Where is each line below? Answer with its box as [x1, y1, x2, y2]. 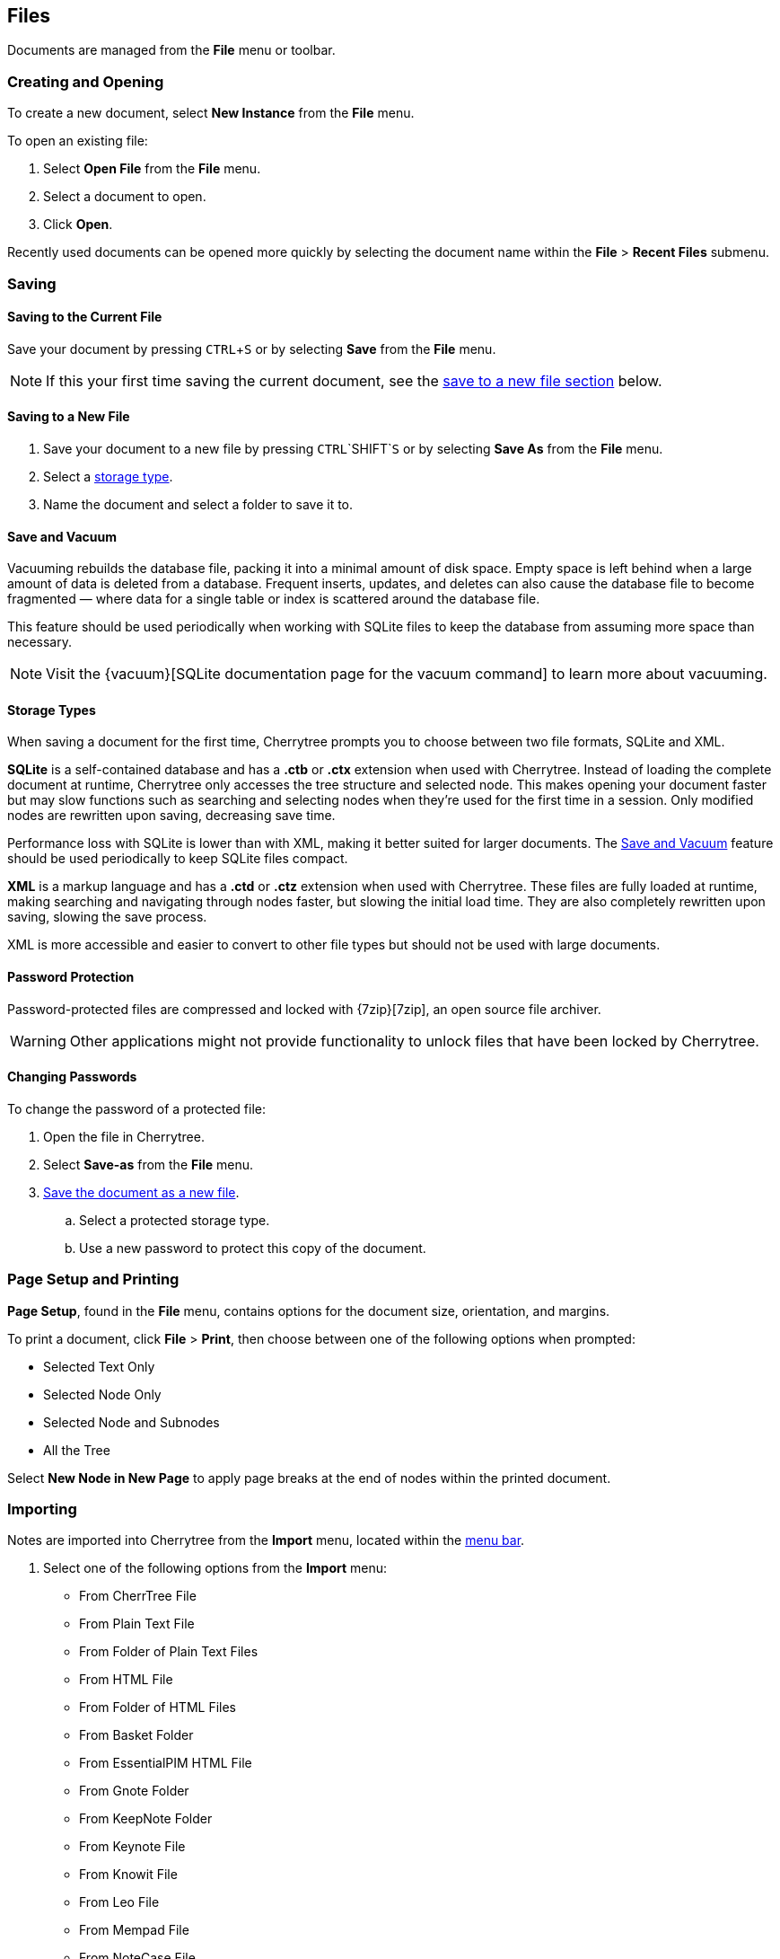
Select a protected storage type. [79, 1212, 270, 1228]
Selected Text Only [43, 1358, 155, 1374]
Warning [10, 1031, 66, 1050]
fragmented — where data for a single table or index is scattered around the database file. [7, 591, 540, 607]
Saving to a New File [7, 409, 130, 425]
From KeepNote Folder [79, 1811, 213, 1827]
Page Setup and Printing [7, 1270, 180, 1289]
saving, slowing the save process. [7, 909, 207, 925]
